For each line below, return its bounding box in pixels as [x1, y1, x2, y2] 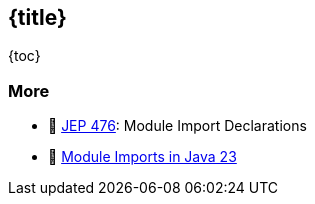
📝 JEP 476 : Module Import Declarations [48, 117, 307, 135]
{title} [8, 5, 67, 30]
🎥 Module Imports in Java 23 [48, 148, 237, 166]
